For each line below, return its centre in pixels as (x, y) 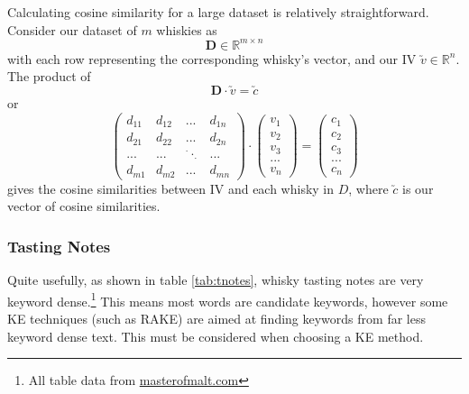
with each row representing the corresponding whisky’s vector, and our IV (212, 58)
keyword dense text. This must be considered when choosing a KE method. (216, 336)
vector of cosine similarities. (84, 206)
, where (368, 188)
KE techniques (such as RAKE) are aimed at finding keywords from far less (216, 319)
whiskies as (187, 29)
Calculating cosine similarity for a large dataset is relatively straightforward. (218, 12)
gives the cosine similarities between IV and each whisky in (171, 188)
